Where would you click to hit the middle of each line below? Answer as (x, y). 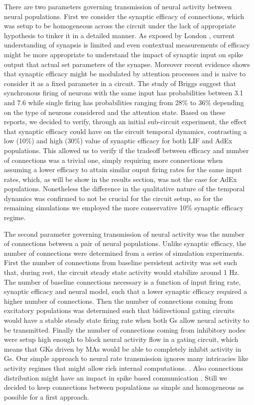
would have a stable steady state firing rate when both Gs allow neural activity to (127, 320)
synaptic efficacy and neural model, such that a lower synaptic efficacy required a (126, 291)
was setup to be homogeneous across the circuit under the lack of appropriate (120, 26)
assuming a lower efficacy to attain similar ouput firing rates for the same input (123, 169)
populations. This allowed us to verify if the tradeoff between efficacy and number (127, 150)
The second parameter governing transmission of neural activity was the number (124, 234)
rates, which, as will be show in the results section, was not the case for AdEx (120, 179)
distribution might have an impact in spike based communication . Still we (116, 377)
